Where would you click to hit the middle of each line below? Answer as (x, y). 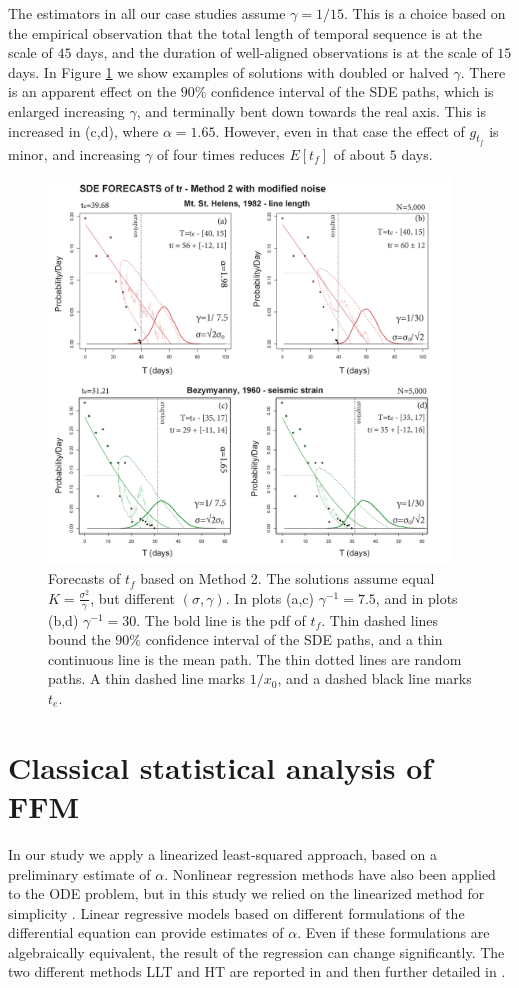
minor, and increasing (74, 153)
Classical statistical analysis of (220, 766)
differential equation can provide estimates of (146, 932)
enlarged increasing (66, 110)
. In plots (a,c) (270, 597)
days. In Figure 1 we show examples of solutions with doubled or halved (228, 71)
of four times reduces (220, 153)
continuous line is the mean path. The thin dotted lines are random (255, 658)
